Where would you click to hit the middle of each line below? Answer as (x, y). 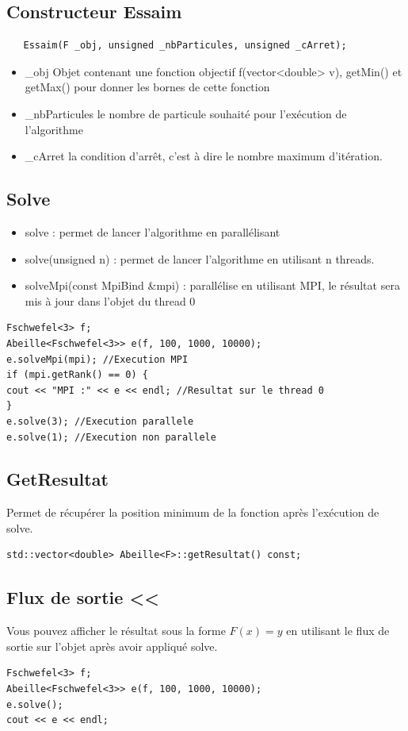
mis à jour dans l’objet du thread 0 (110, 300)
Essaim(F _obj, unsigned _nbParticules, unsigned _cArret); (185, 46)
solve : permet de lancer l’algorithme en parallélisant (153, 231)
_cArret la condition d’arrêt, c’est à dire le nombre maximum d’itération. (204, 156)
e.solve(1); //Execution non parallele (111, 437)
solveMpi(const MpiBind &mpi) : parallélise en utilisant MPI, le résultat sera (212, 285)
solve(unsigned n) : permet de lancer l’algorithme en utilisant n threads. (200, 258)
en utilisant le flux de (338, 631)
